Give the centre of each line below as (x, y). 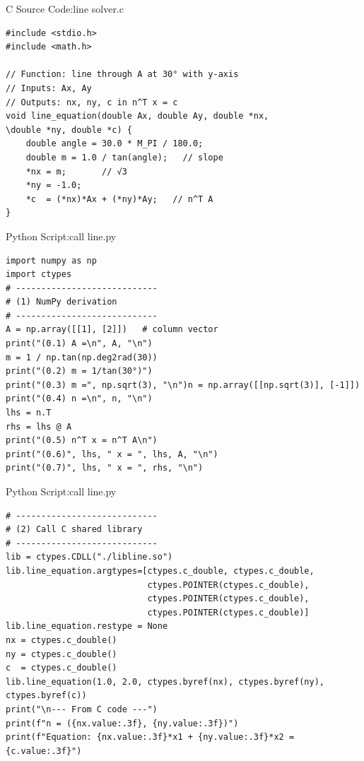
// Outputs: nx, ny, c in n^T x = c (92, 102)
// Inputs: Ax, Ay (49, 88)
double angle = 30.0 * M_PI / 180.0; (115, 144)
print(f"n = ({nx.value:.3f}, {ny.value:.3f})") (122, 723)
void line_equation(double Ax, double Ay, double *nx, (137, 116)
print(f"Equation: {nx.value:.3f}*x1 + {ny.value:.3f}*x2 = (150, 737)
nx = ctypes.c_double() (61, 640)
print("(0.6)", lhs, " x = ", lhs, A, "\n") (112, 454)
